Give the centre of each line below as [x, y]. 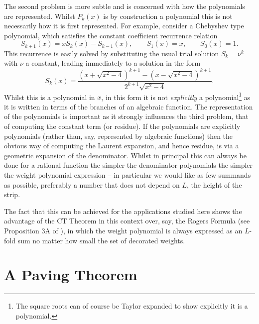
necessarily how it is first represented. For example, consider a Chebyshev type [124, 26]
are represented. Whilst [40, 16]
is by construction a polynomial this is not [168, 16]
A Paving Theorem [71, 274]
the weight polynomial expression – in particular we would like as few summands [128, 175]
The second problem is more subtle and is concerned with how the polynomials [125, 6]
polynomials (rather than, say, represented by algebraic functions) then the [119, 136]
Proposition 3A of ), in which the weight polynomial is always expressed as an [123, 230]
